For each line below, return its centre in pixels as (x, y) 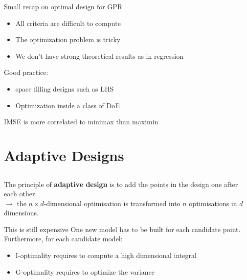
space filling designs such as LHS (65, 88)
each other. (21, 194)
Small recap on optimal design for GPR (63, 6)
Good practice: (26, 72)
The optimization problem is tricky (68, 39)
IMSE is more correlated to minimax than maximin (81, 122)
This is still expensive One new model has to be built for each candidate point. (122, 229)
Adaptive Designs (64, 155)
